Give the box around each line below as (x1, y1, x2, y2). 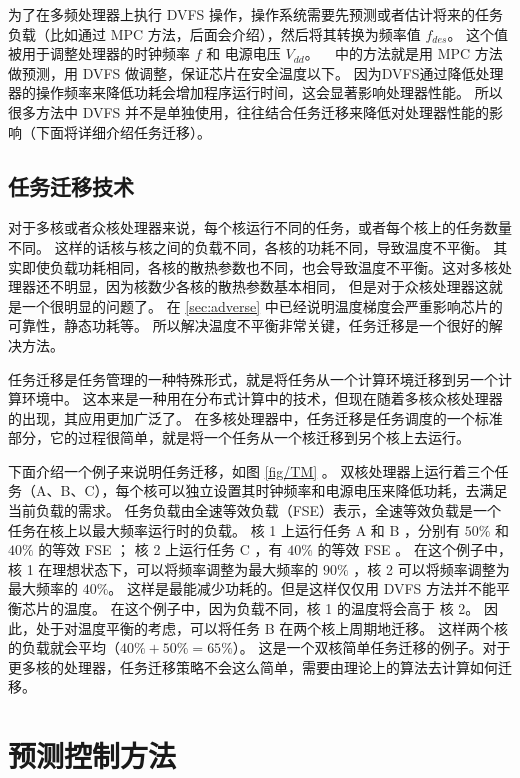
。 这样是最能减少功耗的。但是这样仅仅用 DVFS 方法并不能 (108, 578, 497, 599)
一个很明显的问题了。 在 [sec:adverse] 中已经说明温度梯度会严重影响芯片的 (21, 295, 503, 316)
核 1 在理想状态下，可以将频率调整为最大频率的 (8, 558, 319, 579)
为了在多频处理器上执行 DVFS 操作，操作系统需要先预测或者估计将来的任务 (8, 4, 504, 24)
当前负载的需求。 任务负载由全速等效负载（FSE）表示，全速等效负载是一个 (8, 500, 502, 521)
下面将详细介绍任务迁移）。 (35, 121, 211, 142)
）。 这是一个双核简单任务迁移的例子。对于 (232, 637, 511, 658)
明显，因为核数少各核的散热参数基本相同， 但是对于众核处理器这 (63, 276, 489, 297)
